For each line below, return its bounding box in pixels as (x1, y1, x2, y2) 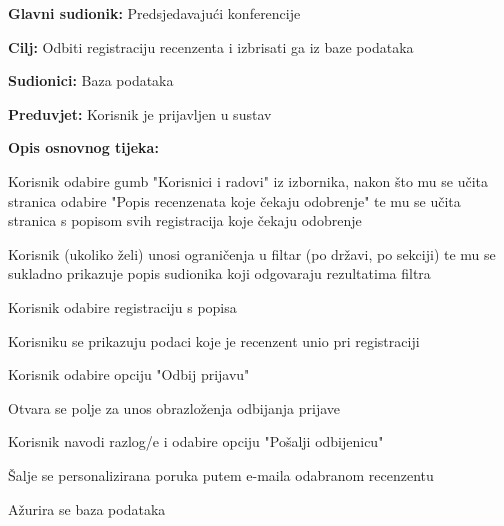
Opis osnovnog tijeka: (8, 137, 159, 158)
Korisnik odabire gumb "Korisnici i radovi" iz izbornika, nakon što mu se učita (8, 170, 489, 191)
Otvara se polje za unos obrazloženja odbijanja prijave (8, 397, 341, 418)
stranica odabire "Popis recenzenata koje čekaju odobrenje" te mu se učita (8, 190, 461, 211)
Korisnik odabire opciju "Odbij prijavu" (8, 364, 250, 385)
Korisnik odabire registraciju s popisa (8, 296, 237, 317)
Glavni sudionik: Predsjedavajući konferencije (8, 3, 301, 23)
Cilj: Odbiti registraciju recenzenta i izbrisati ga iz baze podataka (8, 36, 414, 57)
